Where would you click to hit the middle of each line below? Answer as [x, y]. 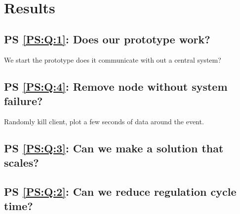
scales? [21, 162]
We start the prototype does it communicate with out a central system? [113, 59]
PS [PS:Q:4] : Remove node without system [116, 86]
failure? [23, 100]
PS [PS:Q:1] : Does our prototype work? [107, 39]
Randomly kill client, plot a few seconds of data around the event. [104, 121]
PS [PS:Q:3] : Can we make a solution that [114, 148]
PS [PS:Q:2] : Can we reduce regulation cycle [120, 191]
